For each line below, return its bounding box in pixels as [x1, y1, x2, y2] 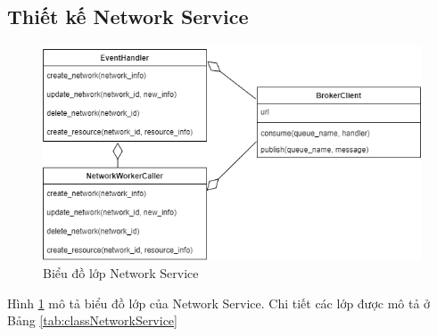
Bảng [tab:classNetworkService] [7, 311, 177, 330]
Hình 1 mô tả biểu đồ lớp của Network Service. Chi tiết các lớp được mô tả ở [7, 293, 431, 312]
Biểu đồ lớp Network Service [43, 264, 199, 283]
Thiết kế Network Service [7, 3, 249, 30]
